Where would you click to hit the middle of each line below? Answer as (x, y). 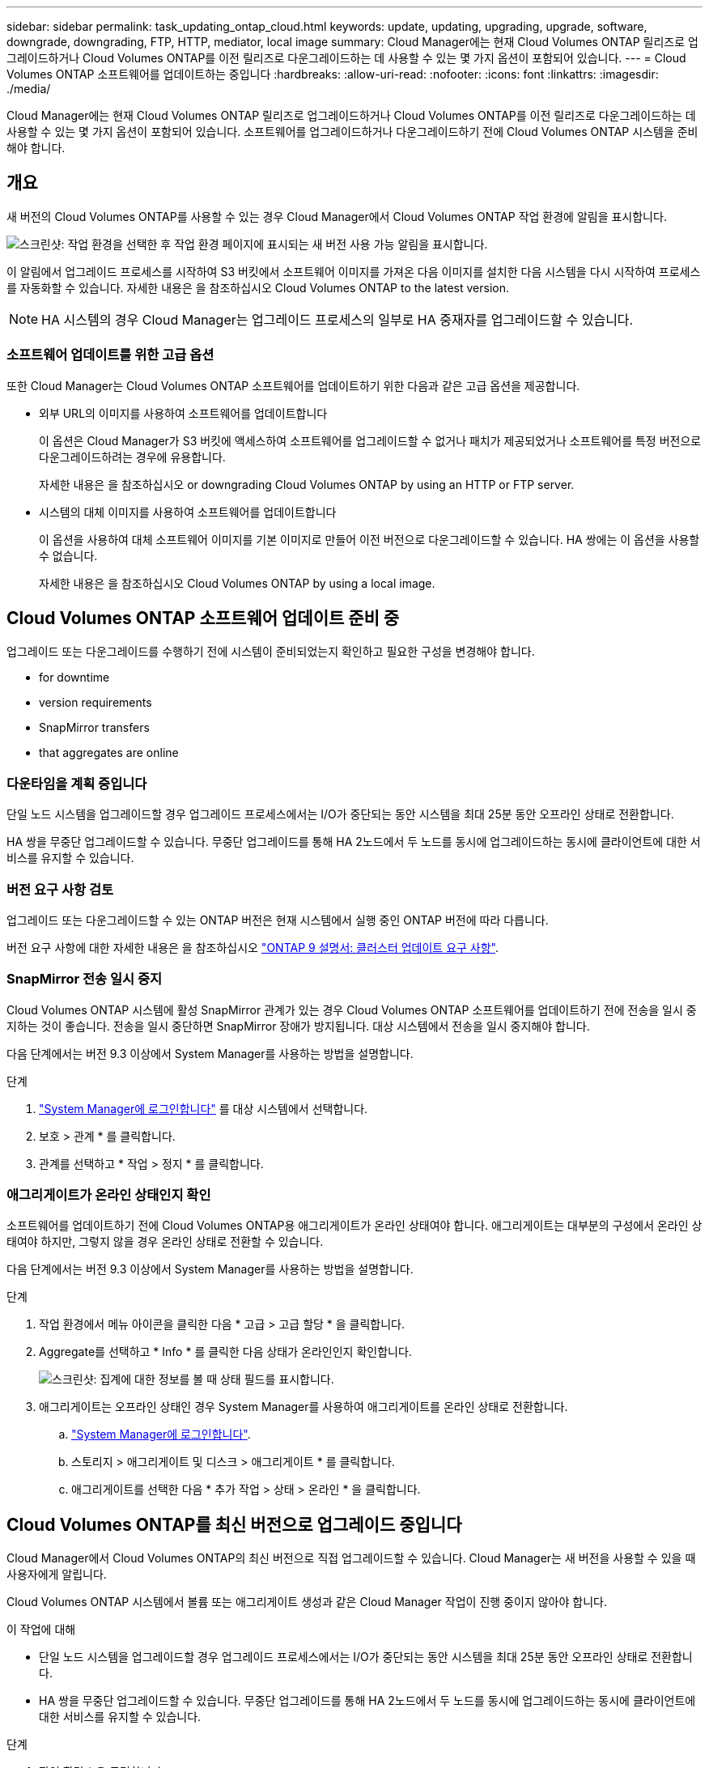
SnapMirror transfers (94, 728)
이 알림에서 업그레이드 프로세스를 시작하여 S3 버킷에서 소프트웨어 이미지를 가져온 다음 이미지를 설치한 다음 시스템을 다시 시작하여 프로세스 (354, 271)
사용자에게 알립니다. (57, 1575)
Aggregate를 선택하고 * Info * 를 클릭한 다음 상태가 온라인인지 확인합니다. (225, 1352)
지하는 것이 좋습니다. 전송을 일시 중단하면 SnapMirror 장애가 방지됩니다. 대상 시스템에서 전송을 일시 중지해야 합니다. (298, 1026)
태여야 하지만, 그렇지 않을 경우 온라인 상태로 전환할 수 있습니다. (165, 1242)
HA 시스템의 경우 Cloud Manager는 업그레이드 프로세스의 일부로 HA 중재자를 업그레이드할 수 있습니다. (338, 319)
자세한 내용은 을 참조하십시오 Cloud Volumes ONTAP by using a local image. (237, 583)
